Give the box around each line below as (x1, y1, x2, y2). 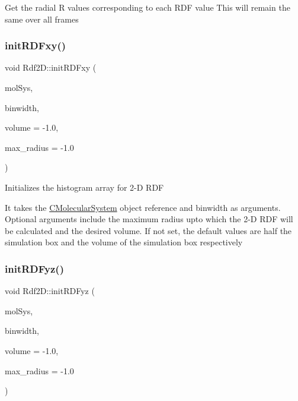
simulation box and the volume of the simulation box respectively (5, 236, 243, 248)
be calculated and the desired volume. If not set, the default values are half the (5, 224, 292, 236)
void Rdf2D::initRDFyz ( (5, 285, 95, 297)
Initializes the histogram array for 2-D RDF (5, 181, 164, 193)
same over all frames (5, 12, 79, 25)
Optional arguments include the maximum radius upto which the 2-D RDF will (5, 213, 293, 225)
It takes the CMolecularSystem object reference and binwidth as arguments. (5, 201, 281, 213)
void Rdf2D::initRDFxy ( (5, 61, 97, 74)
